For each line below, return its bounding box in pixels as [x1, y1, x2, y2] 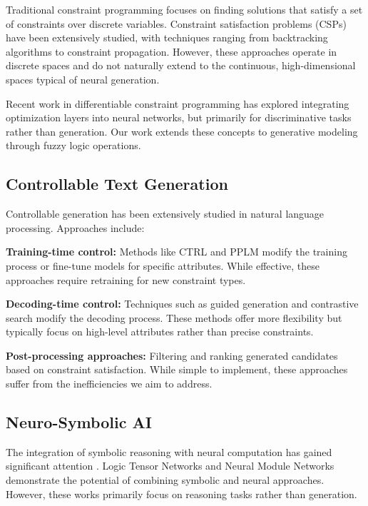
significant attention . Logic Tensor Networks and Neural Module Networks [6, 458, 334, 473]
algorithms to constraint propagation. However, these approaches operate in [6, 44, 337, 59]
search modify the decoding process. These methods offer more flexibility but [6, 310, 342, 325]
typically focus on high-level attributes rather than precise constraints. [6, 324, 314, 339]
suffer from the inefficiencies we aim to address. [6, 376, 213, 391]
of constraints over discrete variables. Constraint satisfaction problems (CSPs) [6, 16, 347, 31]
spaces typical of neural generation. [6, 71, 160, 86]
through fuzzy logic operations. [6, 138, 141, 153]
